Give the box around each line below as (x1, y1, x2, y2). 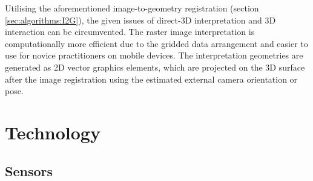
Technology (5, 119, 100, 144)
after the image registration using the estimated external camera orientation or (5, 72, 298, 85)
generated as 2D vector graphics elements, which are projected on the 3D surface (5, 60, 305, 73)
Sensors (5, 161, 53, 180)
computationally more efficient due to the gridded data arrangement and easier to (5, 37, 308, 49)
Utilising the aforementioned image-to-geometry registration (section (5, 2, 259, 14)
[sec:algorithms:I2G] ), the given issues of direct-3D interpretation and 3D (5, 13, 276, 26)
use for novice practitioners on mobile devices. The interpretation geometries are (5, 49, 303, 62)
